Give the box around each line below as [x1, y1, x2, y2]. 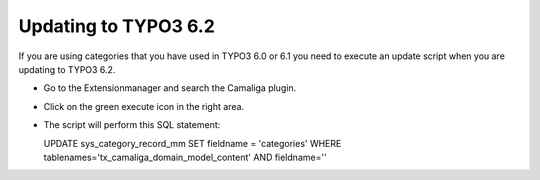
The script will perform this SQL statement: [43, 119, 221, 131]
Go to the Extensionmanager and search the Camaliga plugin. [43, 82, 297, 94]
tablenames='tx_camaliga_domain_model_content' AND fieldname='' [43, 151, 327, 163]
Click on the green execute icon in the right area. [43, 100, 245, 112]
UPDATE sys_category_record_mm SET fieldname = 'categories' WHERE [43, 137, 342, 149]
